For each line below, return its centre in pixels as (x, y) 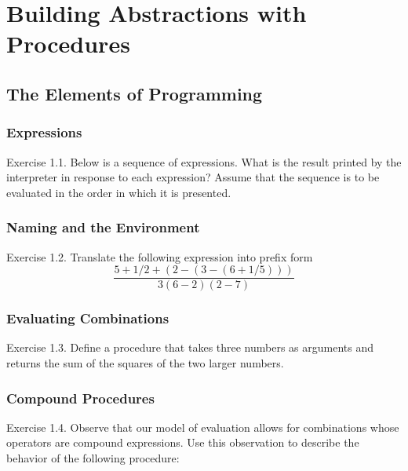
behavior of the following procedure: (93, 458)
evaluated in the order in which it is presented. (119, 192)
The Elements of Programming (135, 93)
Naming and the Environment (103, 227)
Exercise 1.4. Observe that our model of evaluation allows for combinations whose (203, 427)
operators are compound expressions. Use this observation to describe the (183, 442)
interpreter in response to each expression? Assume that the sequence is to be (193, 177)
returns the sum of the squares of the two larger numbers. (145, 363)
